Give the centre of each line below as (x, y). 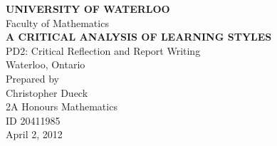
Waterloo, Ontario (46, 64)
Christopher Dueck (47, 92)
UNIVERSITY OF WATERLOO (88, 9)
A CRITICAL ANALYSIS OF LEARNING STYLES (139, 37)
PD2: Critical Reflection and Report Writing (103, 50)
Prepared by (32, 78)
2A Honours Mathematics (62, 106)
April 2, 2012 (34, 134)
